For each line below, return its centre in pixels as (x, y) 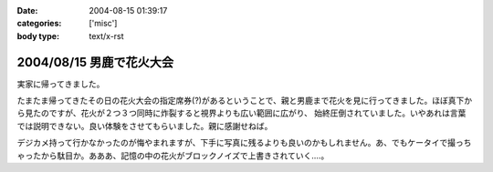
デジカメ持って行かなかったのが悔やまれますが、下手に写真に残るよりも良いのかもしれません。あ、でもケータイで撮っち (244, 143)
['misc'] (103, 24)
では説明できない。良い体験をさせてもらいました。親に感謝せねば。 (145, 126)
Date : (27, 10)
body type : (38, 35)
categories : (39, 24)
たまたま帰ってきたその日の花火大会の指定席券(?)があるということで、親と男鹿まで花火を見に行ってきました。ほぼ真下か (245, 101)
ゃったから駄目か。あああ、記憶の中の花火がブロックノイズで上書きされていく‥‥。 (173, 156)
